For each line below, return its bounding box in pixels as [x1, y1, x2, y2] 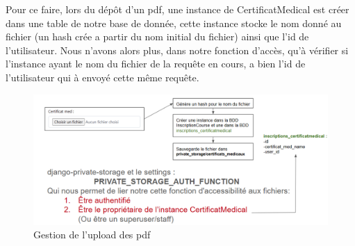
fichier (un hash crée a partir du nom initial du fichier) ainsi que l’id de [6, 29, 309, 44]
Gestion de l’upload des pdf [33, 227, 151, 242]
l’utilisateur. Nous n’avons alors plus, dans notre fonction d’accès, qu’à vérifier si [6, 42, 349, 57]
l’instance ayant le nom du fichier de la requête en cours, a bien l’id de [6, 56, 306, 71]
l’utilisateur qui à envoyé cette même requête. [6, 69, 199, 84]
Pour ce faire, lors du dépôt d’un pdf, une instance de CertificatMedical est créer [6, 2, 349, 16]
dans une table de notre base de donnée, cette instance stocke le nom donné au [6, 15, 342, 30]
